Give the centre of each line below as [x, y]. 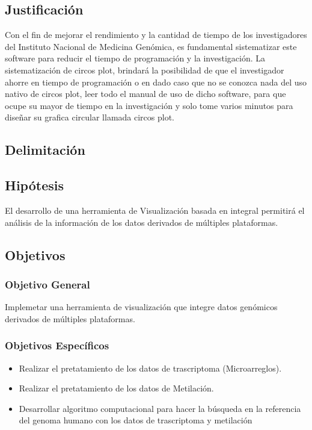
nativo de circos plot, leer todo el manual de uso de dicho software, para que [145, 94]
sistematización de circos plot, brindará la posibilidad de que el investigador [145, 70]
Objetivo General [47, 284]
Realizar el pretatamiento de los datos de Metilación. [116, 388]
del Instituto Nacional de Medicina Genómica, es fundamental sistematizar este [151, 46]
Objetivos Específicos [57, 345]
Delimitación [45, 150]
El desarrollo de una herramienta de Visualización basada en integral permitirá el [155, 210]
